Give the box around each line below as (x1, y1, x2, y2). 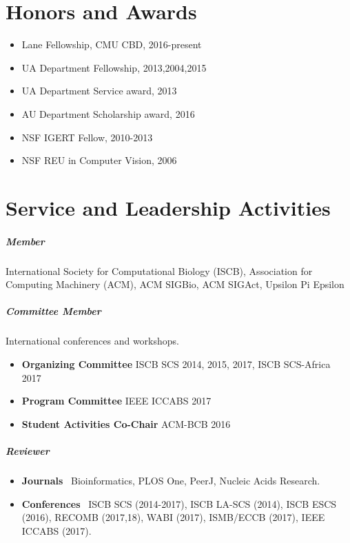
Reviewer (6, 443, 50, 458)
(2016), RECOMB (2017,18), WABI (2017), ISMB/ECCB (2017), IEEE (21, 510, 325, 524)
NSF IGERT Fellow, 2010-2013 (21, 130, 153, 144)
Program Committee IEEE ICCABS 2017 (21, 393, 212, 408)
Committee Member (6, 304, 101, 318)
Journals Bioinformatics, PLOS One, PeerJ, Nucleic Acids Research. (21, 473, 320, 487)
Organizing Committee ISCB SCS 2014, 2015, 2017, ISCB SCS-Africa (21, 356, 331, 371)
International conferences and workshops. (6, 334, 179, 348)
